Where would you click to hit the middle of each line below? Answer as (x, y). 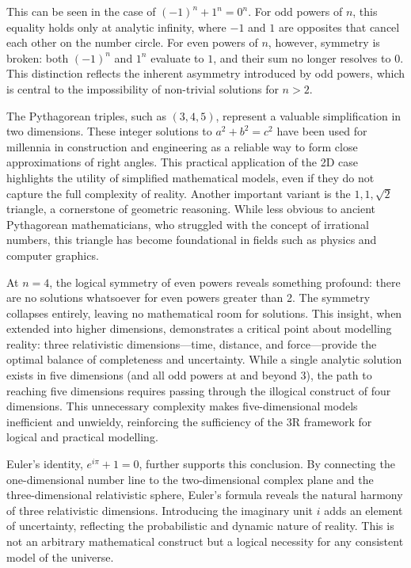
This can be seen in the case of (81, 11)
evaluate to (177, 57)
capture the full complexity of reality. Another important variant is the (179, 193)
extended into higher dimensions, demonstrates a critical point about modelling (199, 328)
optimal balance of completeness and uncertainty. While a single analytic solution (204, 359)
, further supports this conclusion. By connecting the (267, 464)
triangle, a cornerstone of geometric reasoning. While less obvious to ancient (191, 209)
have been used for (322, 131)
